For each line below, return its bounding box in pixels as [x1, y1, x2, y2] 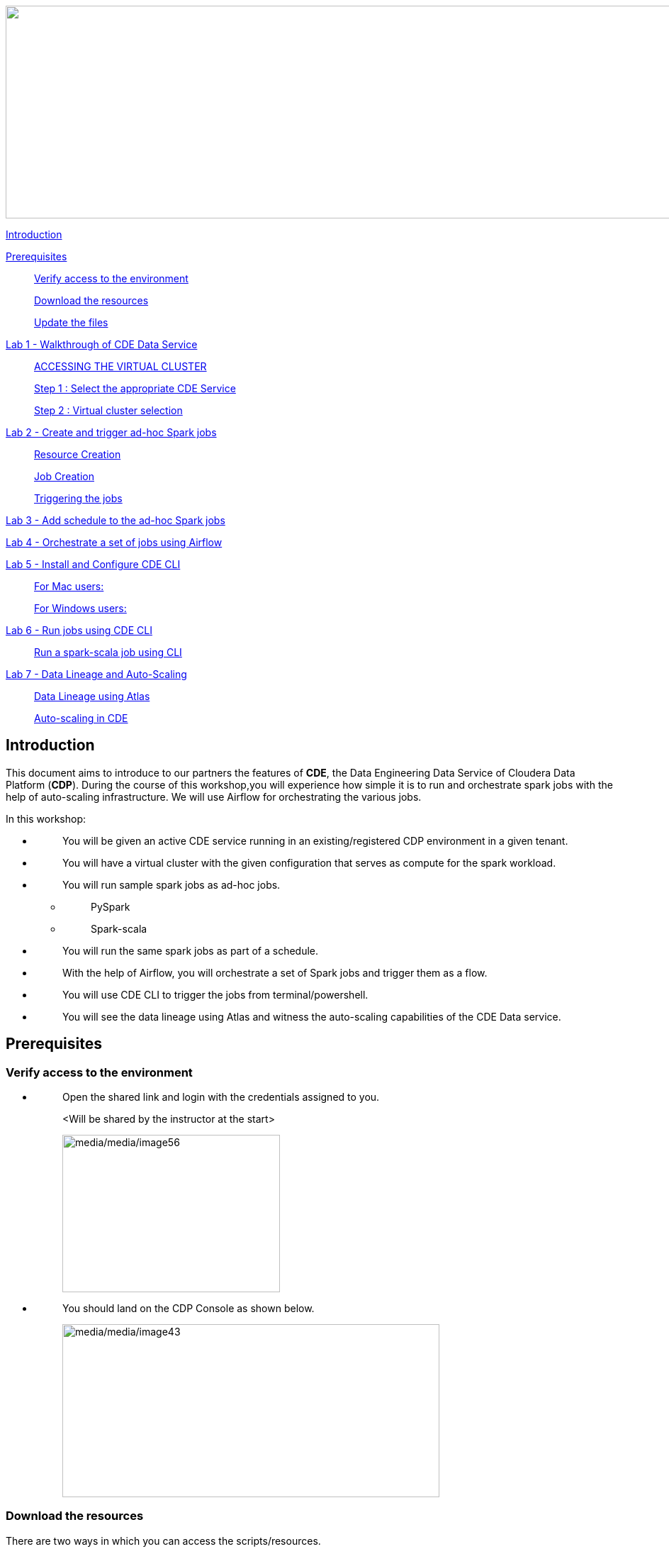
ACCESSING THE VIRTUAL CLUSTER [34, 360, 207, 372]
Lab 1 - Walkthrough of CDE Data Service [6, 338, 198, 350]
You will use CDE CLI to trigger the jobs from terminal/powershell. [62, 988, 369, 1001]
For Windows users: [34, 602, 127, 614]
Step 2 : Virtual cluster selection [34, 404, 183, 416]
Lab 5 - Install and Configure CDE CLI [6, 558, 181, 570]
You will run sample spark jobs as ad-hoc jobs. [62, 878, 281, 891]
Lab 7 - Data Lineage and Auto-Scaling [6, 668, 187, 680]
